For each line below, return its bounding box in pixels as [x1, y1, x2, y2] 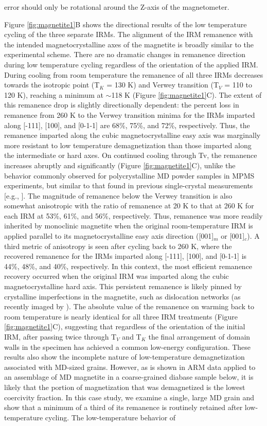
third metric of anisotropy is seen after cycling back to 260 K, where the [4, 240, 232, 251]
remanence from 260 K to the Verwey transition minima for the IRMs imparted [4, 109, 255, 120]
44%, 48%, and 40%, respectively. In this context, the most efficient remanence [4, 260, 253, 271]
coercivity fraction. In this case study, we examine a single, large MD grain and [4, 392, 254, 402]
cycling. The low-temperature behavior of [45, 412, 176, 422]
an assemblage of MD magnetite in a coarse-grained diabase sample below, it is [4, 371, 254, 382]
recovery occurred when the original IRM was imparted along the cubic [4, 271, 229, 281]
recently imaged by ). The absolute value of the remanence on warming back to [4, 301, 254, 312]
